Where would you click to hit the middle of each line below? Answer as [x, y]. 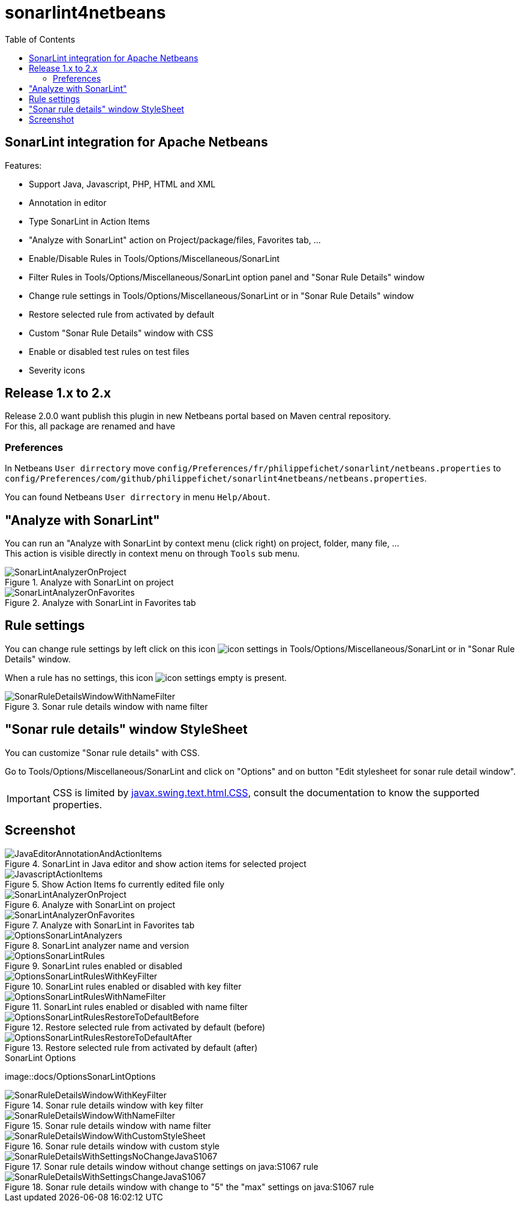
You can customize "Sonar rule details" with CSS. [103, 752]
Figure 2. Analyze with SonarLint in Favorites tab [100, 603]
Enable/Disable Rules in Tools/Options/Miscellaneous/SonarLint [154, 258]
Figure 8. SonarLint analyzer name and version [97, 945]
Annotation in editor [68, 202]
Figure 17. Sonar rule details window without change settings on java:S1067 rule [162, 1166]
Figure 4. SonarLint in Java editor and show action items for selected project [156, 864]
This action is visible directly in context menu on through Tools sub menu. [152, 554]
